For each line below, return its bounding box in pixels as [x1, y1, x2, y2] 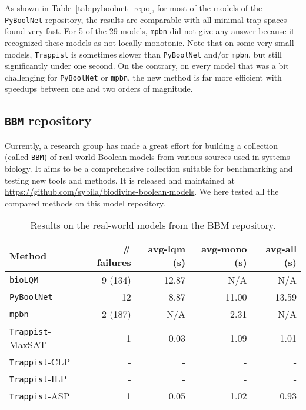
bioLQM [9, 275, 39, 285]
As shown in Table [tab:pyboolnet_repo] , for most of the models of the [5, 2, 262, 14]
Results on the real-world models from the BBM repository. [30, 218, 276, 232]
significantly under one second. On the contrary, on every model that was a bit [5, 59, 289, 72]
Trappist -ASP [9, 389, 70, 403]
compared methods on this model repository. [5, 196, 165, 209]
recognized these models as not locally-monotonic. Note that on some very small [5, 36, 294, 48]
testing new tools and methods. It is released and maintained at [5, 174, 235, 186]
